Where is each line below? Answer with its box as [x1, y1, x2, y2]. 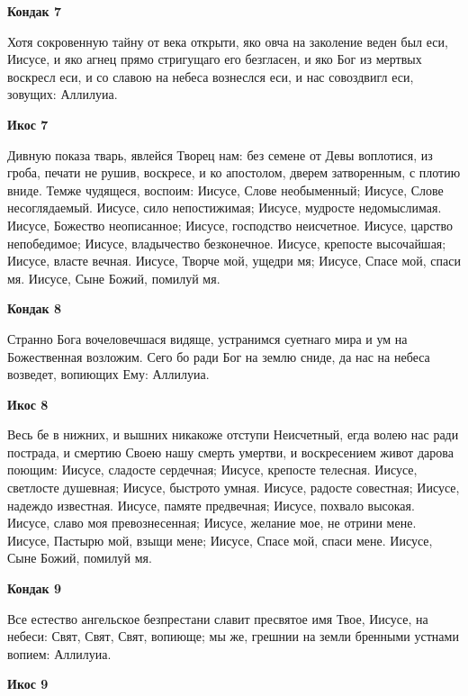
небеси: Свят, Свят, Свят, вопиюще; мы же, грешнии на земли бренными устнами [7, 627, 459, 646]
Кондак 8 [7, 299, 62, 318]
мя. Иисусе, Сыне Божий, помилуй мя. [7, 268, 220, 287]
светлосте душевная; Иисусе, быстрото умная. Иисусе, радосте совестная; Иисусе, [7, 478, 460, 497]
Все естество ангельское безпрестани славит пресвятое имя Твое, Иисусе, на [7, 609, 428, 628]
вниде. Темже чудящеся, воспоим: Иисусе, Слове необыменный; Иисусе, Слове [7, 180, 444, 199]
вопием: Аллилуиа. [7, 644, 112, 663]
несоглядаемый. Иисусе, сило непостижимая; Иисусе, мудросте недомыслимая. [7, 198, 442, 217]
